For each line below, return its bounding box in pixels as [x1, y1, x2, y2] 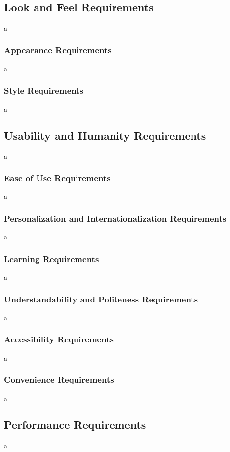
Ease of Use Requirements [4, 172, 111, 184]
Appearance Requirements [4, 43, 112, 56]
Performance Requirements [4, 417, 146, 432]
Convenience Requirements [4, 374, 114, 386]
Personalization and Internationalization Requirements [4, 212, 227, 224]
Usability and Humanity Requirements [4, 127, 206, 143]
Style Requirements [4, 84, 83, 96]
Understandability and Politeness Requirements [4, 293, 198, 305]
